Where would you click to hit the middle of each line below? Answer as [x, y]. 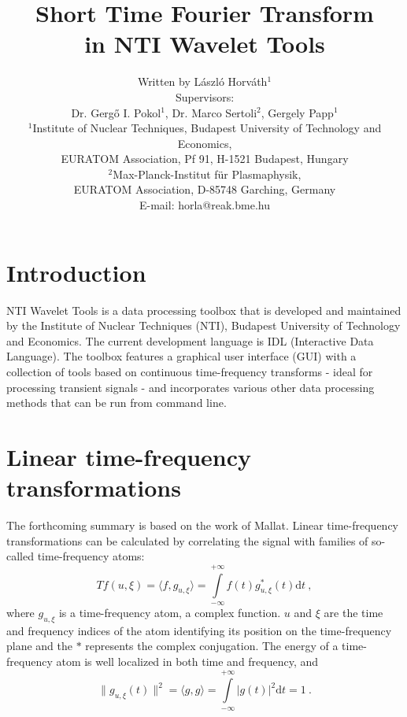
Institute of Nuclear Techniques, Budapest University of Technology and [207, 128]
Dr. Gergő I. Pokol [116, 112]
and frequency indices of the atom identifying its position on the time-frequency [199, 630]
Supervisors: [205, 96]
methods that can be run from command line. [117, 403]
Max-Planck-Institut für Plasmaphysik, [207, 174]
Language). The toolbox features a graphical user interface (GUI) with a [181, 356]
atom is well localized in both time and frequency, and [187, 662]
